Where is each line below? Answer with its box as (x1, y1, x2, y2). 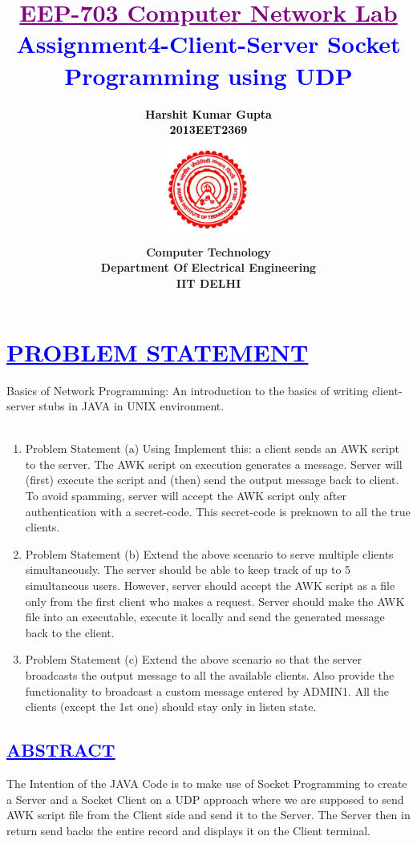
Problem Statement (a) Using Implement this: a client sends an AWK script (25, 440, 399, 457)
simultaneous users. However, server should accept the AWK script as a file (25, 577, 395, 594)
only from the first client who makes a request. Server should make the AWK (25, 592, 405, 609)
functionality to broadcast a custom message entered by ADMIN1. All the (25, 682, 390, 699)
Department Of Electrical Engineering (100, 259, 317, 276)
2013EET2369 (169, 121, 248, 138)
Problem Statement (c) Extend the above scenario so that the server (25, 651, 362, 668)
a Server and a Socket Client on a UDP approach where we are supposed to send (6, 790, 404, 807)
